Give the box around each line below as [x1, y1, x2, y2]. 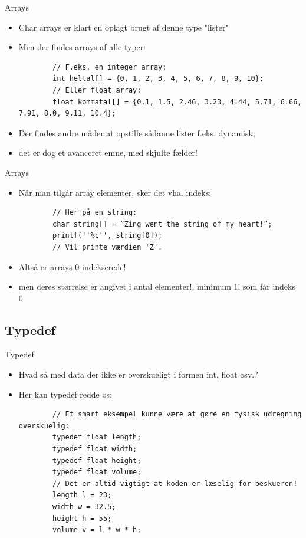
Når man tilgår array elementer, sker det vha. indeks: [18, 186, 212, 198]
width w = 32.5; [52, 503, 116, 511]
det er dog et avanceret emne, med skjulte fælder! [18, 146, 198, 159]
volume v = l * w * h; [52, 526, 142, 534]
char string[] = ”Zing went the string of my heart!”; [52, 219, 272, 228]
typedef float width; [52, 445, 137, 454]
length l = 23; [52, 491, 112, 500]
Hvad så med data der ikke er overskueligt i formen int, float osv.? [18, 368, 258, 380]
